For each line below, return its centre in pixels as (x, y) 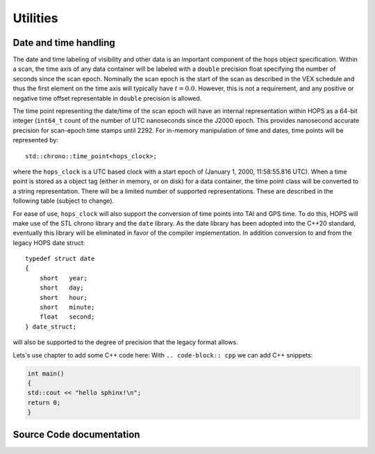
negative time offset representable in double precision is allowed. (107, 98)
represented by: (36, 140)
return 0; (44, 402)
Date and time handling (64, 43)
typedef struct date (60, 259)
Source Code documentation (76, 434)
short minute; (67, 308)
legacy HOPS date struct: (49, 242)
